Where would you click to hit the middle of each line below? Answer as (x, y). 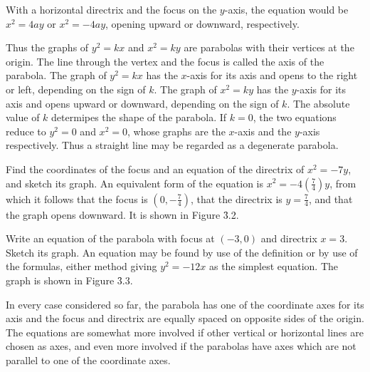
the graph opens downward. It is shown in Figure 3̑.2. (122, 214)
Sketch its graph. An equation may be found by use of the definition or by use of (182, 252)
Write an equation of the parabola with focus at (110, 238)
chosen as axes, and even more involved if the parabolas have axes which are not (181, 346)
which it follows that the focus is (77, 198)
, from (343, 183)
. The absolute (318, 103)
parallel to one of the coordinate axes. (88, 360)
